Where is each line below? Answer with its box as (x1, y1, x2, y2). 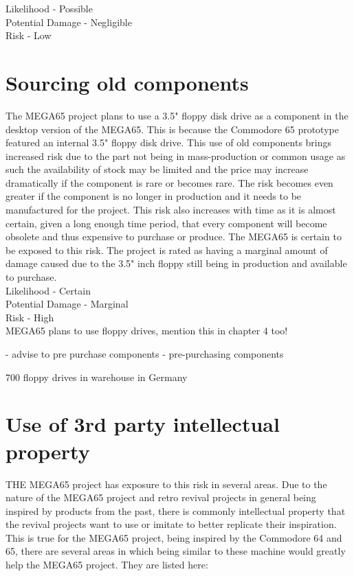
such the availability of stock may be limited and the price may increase (5, 162, 309, 176)
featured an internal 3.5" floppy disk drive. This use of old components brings (5, 135, 332, 150)
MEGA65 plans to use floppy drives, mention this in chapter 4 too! (5, 323, 288, 338)
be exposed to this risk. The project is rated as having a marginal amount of (5, 242, 328, 257)
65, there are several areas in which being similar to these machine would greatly (5, 544, 346, 558)
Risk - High (5, 310, 54, 324)
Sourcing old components (5, 68, 249, 96)
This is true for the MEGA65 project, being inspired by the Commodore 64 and (5, 530, 342, 544)
